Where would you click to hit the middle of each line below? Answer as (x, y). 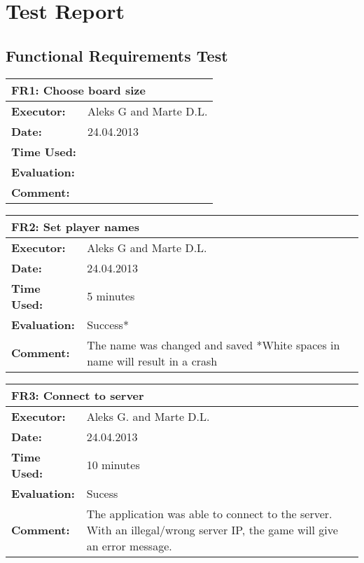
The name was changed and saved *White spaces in (213, 345)
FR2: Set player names (76, 226)
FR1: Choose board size (78, 90)
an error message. (129, 545)
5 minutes (111, 296)
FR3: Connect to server (78, 395)
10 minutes (113, 465)
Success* (108, 324)
